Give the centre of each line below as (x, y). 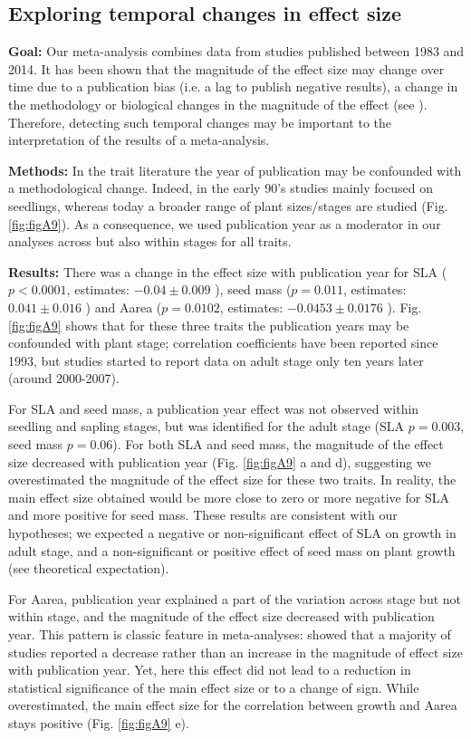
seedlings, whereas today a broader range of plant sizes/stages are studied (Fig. (228, 205)
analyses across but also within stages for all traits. (150, 241)
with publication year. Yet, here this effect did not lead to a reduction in (210, 670)
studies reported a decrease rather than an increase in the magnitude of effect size (235, 652)
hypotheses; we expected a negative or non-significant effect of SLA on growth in (232, 533)
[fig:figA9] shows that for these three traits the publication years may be (209, 325)
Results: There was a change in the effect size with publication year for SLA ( (228, 271)
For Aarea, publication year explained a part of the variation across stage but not (235, 598)
